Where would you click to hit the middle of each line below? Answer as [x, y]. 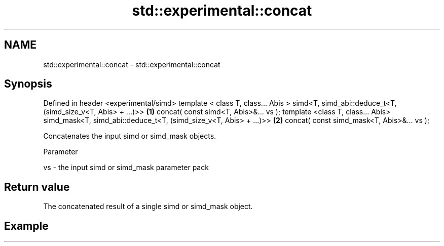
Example [26, 226]
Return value [37, 187]
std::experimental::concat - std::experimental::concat [132, 64]
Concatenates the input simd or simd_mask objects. [130, 136]
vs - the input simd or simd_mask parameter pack [126, 168]
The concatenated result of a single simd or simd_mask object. [148, 207]
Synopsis [28, 84]
